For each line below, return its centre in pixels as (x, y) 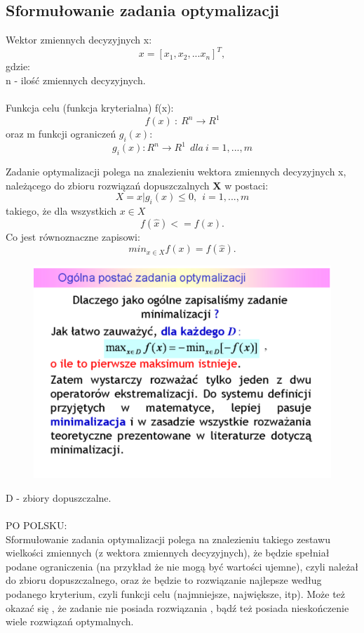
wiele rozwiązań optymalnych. (70, 621)
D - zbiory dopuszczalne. (59, 497)
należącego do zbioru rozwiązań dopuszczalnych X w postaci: (137, 185)
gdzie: (18, 66)
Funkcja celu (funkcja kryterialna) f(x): (90, 108)
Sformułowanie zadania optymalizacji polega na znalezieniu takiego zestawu (168, 539)
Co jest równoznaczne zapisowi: (73, 236)
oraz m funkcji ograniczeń (61, 134)
